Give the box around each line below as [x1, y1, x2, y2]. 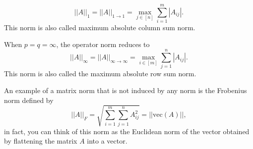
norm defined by [4, 95, 54, 105]
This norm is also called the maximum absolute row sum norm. [4, 68, 196, 79]
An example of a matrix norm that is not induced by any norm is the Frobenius [4, 85, 247, 96]
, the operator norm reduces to [56, 39, 150, 49]
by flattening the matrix [4, 136, 77, 146]
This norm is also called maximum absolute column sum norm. [4, 22, 195, 33]
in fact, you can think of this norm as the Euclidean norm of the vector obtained [4, 126, 250, 136]
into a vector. [87, 136, 127, 146]
